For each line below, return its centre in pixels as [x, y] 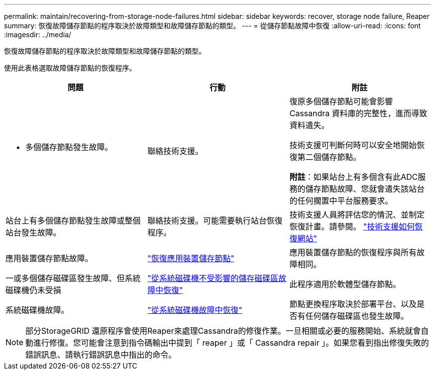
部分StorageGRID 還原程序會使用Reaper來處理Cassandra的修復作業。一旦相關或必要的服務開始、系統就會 [223, 331]
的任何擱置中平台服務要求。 [341, 201]
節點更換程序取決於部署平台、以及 [353, 304]
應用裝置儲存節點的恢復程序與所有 [353, 252]
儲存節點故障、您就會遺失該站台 [365, 189]
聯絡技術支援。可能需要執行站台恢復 [215, 221]
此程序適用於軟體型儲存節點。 [345, 284]
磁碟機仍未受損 [34, 290]
